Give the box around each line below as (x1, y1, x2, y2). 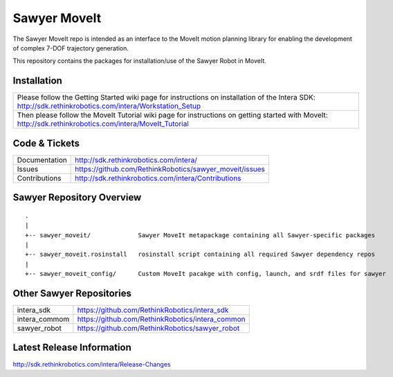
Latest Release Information (12, 342, 131, 353)
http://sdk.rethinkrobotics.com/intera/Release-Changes (12, 360, 171, 368)
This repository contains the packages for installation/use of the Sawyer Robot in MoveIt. (12, 57, 266, 65)
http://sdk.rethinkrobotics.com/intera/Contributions (75, 173, 241, 183)
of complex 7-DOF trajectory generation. (12, 44, 129, 52)
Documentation (17, 155, 67, 165)
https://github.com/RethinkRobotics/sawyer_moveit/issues (75, 164, 266, 174)
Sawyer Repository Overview (12, 192, 142, 203)
